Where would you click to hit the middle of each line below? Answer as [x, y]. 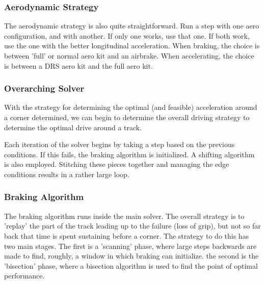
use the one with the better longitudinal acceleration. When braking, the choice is [132, 46]
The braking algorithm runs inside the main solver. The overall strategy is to [124, 216]
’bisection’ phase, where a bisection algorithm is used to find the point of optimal [131, 265]
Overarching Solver [44, 88]
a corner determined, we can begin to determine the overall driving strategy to [127, 117]
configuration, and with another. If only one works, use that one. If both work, [127, 35]
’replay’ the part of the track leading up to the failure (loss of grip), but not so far [132, 226]
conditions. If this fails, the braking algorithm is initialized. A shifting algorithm [129, 154]
